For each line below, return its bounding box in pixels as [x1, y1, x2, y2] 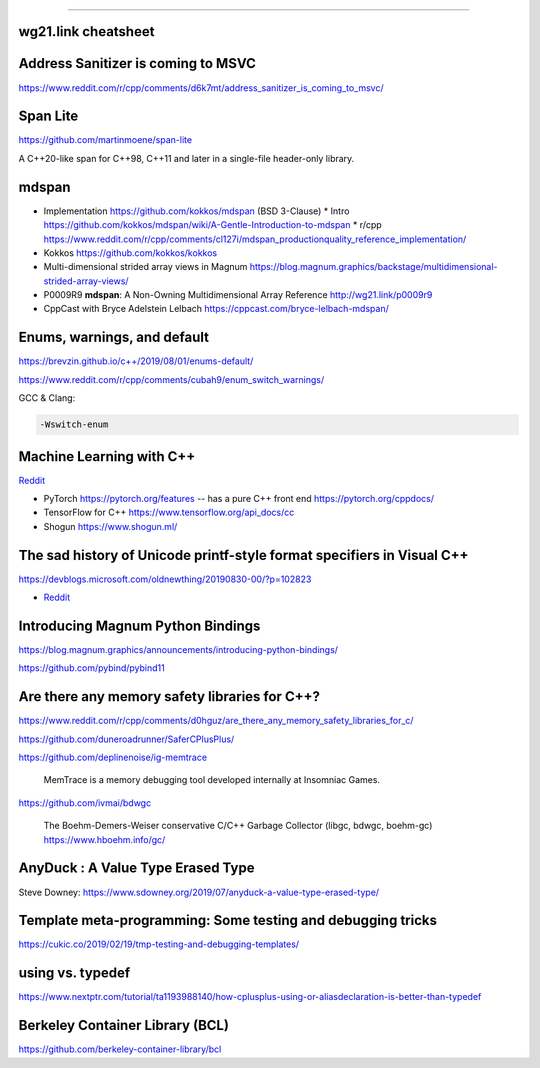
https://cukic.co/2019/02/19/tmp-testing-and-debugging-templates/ [18, 938, 300, 950]
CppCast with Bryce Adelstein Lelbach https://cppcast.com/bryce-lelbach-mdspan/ [43, 303, 389, 315]
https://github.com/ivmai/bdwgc [18, 796, 152, 809]
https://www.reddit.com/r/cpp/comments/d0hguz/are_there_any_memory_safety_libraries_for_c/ [18, 715, 414, 727]
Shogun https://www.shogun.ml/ [43, 520, 178, 532]
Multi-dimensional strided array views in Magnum [43, 261, 248, 273]
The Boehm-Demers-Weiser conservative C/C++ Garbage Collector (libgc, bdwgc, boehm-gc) [43, 820, 433, 832]
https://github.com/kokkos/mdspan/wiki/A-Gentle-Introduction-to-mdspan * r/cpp [43, 219, 382, 231]
